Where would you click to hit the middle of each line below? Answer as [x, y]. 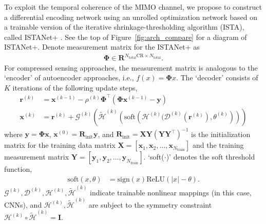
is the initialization [221, 134]
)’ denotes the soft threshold [211, 157]
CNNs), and [23, 204]
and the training [218, 145]
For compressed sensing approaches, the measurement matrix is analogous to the [131, 67]
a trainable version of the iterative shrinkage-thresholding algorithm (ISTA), [124, 27]
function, [18, 169]
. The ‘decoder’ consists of [217, 77]
